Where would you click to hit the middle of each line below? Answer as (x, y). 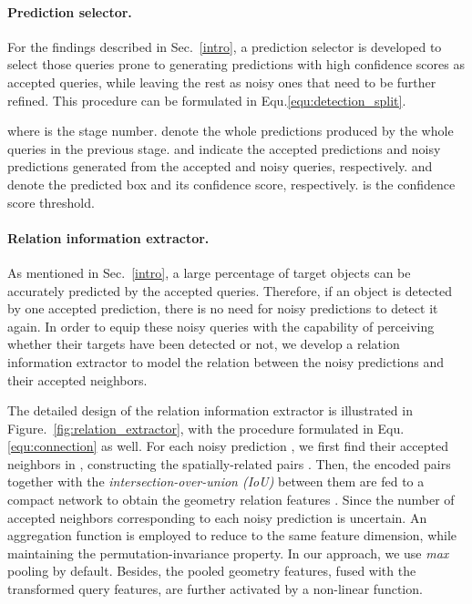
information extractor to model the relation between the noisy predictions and (226, 361)
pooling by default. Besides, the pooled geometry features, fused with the (212, 571)
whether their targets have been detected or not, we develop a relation (204, 344)
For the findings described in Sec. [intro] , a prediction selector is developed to (225, 46)
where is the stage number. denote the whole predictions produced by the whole (231, 131)
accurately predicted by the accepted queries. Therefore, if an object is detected (230, 290)
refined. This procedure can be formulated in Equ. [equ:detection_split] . (207, 100)
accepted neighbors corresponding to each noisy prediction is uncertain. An (217, 517)
